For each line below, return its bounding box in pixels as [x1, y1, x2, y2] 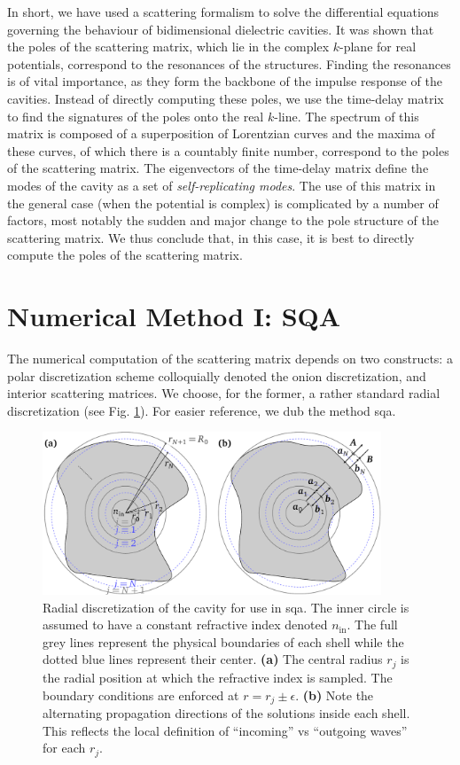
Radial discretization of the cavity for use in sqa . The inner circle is [43, 597, 409, 616]
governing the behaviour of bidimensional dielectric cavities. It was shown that [7, 20, 434, 38]
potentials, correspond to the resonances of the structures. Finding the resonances [7, 54, 451, 73]
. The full [347, 615, 398, 634]
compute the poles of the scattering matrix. [7, 246, 243, 264]
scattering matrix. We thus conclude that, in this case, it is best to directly [7, 228, 415, 246]
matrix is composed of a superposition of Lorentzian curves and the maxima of [7, 124, 435, 143]
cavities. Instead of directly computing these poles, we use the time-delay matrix [7, 89, 444, 107]
